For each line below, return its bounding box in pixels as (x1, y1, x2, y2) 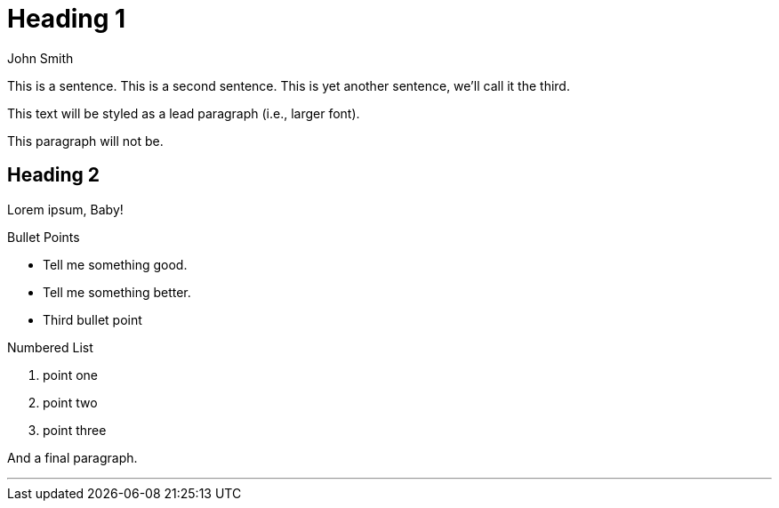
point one (43, 367, 98, 383)
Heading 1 (7, 4, 126, 34)
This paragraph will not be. (7, 133, 164, 149)
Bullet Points (7, 229, 80, 245)
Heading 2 (7, 164, 100, 187)
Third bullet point (43, 311, 142, 327)
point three (43, 422, 107, 438)
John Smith (7, 50, 74, 66)
